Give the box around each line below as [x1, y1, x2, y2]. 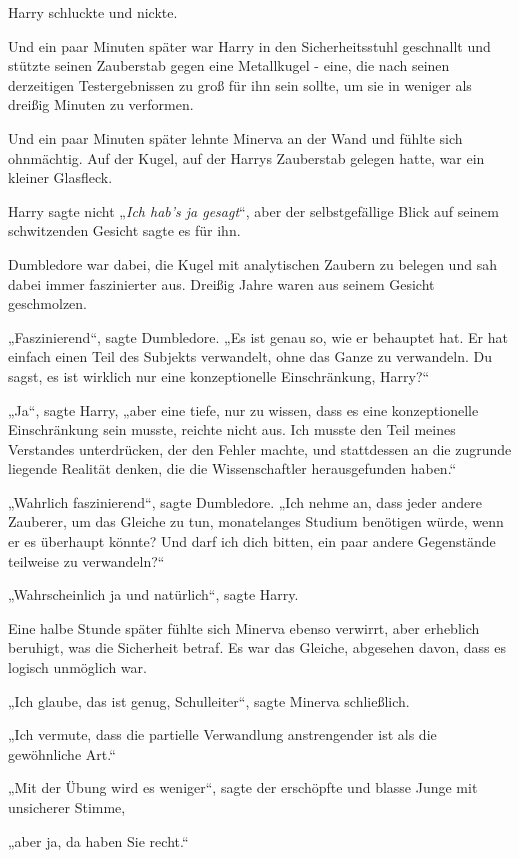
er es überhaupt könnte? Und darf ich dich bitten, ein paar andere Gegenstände [8, 531, 496, 552]
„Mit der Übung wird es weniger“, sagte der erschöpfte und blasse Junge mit [8, 777, 478, 798]
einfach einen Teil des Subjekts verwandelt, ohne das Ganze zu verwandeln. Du [8, 346, 492, 367]
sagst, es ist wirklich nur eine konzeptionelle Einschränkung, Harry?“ [8, 365, 430, 386]
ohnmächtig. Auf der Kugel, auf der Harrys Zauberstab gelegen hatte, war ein [8, 147, 485, 168]
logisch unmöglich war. [8, 657, 147, 678]
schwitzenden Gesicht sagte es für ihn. [8, 220, 241, 241]
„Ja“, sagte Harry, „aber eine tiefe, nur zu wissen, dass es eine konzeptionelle [8, 399, 479, 420]
